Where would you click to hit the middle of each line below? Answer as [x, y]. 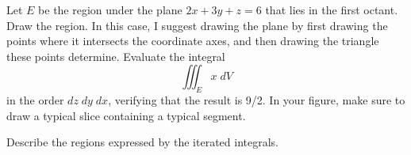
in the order [35, 100]
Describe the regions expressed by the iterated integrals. [142, 142]
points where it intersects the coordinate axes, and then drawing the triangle [193, 41]
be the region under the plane [110, 9]
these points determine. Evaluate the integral [116, 56]
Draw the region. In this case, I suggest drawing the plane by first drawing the [197, 25]
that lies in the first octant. [332, 9]
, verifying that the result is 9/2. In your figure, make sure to [257, 100]
